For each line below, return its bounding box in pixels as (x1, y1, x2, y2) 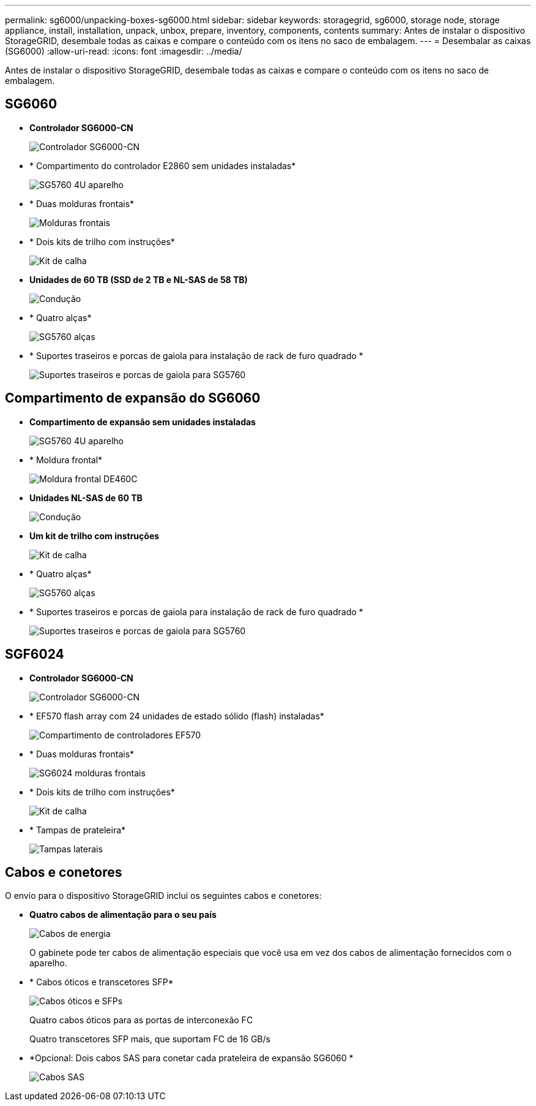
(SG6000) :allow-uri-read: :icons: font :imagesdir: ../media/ (5, 46, 242, 56)
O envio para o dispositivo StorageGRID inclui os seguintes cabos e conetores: (5, 890, 322, 901)
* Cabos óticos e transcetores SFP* (29, 977, 174, 988)
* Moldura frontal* (29, 454, 103, 465)
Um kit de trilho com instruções (29, 530, 160, 541)
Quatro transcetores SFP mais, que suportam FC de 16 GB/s (29, 1034, 270, 1045)
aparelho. (29, 958, 67, 969)
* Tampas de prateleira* (29, 824, 126, 835)
